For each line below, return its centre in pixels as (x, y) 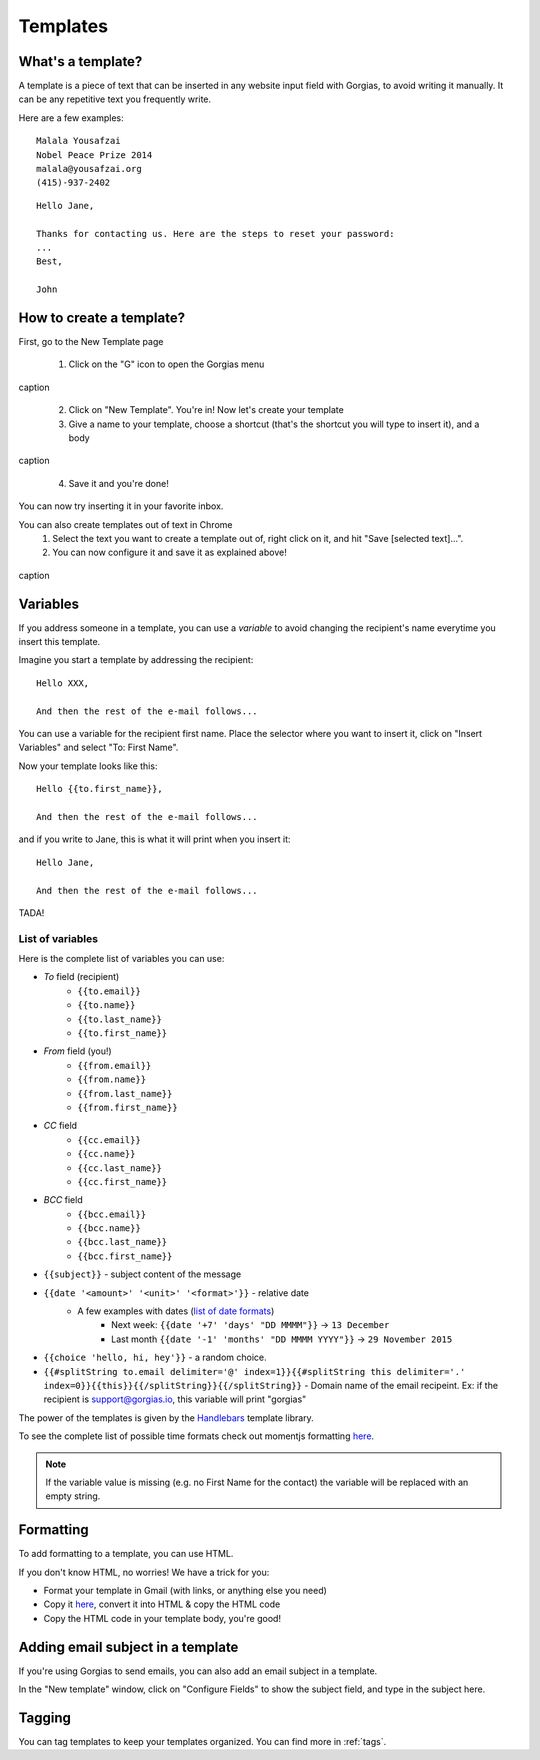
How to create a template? (101, 317)
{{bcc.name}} (109, 1228)
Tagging (45, 1717)
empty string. (73, 1496)
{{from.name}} (112, 1079)
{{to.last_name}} (119, 1019)
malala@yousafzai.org (89, 169)
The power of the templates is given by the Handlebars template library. (166, 1417)
